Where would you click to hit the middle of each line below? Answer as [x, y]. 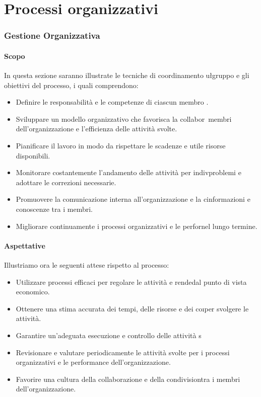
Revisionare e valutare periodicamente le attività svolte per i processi [123, 352]
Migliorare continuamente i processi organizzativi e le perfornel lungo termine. [137, 226]
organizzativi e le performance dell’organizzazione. [93, 362]
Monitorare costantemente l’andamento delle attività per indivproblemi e [128, 172]
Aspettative [25, 245]
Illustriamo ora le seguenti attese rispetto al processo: [87, 264]
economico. [33, 292]
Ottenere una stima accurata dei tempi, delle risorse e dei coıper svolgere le [132, 308]
